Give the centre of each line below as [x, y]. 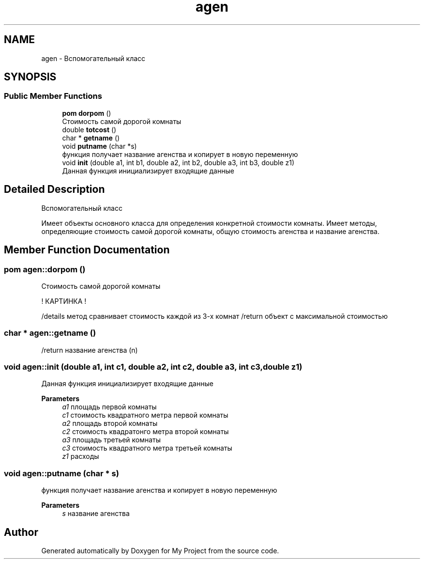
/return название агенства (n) [90, 350]
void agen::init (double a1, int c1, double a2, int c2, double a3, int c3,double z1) [153, 367]
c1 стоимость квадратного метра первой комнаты [145, 415]
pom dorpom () [87, 113]
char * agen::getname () [50, 333]
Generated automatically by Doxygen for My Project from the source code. [160, 550]
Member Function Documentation [87, 250]
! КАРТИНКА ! [64, 301]
